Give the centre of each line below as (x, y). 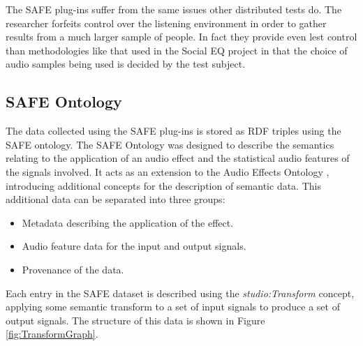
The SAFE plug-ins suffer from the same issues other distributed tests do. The (174, 9)
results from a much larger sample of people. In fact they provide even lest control (181, 37)
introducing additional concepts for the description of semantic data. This (163, 185)
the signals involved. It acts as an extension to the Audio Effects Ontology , (168, 171)
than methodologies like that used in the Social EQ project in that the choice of (177, 50)
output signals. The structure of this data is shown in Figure (135, 320)
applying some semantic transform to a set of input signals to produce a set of (173, 307)
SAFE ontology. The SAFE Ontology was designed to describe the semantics (170, 144)
